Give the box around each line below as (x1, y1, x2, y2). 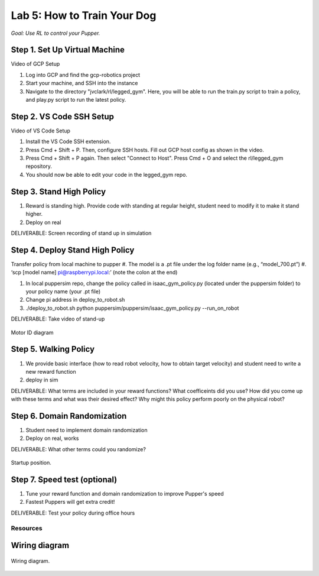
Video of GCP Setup (11, 60, 60, 67)
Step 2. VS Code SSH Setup (11, 111, 115, 121)
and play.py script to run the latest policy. (25, 96, 126, 103)
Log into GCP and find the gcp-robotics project (25, 71, 141, 78)
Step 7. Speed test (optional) (11, 474, 118, 484)
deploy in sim (25, 376, 58, 384)
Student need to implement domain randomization (25, 426, 148, 433)
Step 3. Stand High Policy (11, 186, 106, 196)
